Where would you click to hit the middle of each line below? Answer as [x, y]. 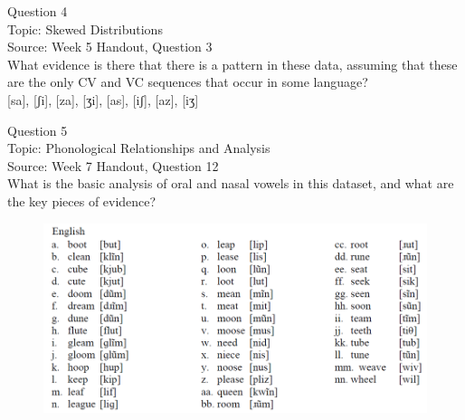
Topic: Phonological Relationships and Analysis [139, 148]
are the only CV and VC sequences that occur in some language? [188, 82]
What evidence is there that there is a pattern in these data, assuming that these [232, 64]
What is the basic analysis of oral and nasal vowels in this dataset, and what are [231, 183]
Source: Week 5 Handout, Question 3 [110, 47]
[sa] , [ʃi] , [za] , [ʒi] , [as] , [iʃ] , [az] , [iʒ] [103, 99]
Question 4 [38, 11]
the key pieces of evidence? [82, 200]
